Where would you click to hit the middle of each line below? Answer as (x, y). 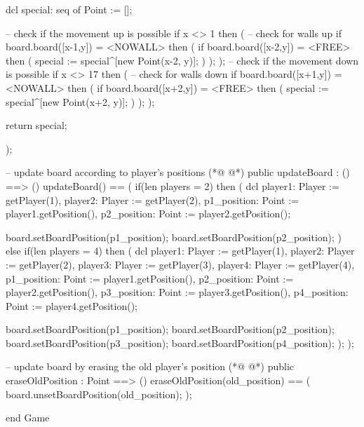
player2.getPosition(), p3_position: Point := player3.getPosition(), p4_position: (177, 292)
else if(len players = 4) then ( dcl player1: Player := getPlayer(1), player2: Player (180, 251)
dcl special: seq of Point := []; (69, 9)
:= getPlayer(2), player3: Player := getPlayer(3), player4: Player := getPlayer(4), (180, 264)
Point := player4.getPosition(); (72, 305)
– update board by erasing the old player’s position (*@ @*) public (150, 366)
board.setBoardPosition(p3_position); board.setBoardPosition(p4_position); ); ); (180, 343)
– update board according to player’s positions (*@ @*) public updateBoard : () (178, 172)
